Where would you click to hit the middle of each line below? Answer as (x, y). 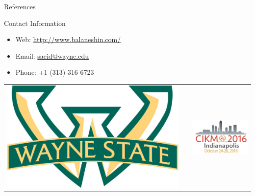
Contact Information (35, 23)
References (20, 6)
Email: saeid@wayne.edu (52, 55)
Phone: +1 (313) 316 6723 (55, 72)
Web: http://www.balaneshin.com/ (68, 39)
